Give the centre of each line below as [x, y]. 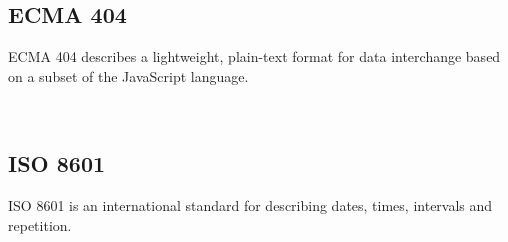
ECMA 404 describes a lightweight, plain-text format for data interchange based [254, 56]
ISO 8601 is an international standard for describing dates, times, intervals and [250, 205]
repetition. [40, 224]
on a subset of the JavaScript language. [128, 75]
